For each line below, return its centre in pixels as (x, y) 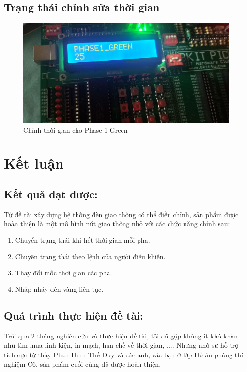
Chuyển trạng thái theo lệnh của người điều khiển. (90, 256)
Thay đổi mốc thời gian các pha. (64, 273)
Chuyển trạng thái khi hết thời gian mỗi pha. (83, 240)
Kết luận (34, 163)
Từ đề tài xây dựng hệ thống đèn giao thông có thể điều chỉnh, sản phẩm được (121, 214)
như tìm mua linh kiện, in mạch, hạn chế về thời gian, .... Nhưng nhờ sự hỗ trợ (121, 345)
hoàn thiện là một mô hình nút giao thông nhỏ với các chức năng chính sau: (117, 224)
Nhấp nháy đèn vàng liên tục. (59, 289)
